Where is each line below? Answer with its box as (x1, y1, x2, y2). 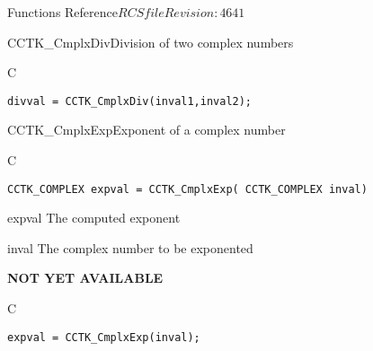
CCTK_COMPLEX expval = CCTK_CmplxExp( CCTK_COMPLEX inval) (7, 182, 368, 196)
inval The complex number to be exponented (7, 238, 253, 257)
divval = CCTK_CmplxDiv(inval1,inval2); (7, 94, 253, 108)
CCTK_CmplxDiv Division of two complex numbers (7, 32, 294, 51)
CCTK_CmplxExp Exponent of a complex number (7, 120, 286, 139)
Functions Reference (7, 3, 119, 21)
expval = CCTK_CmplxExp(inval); (7, 330, 200, 344)
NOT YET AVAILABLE (7, 268, 164, 287)
